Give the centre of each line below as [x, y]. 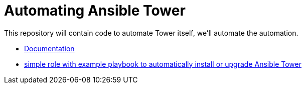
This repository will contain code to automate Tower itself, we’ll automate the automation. [151, 33]
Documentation [49, 48]
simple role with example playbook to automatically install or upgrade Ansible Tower [163, 64]
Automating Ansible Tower [95, 11]
